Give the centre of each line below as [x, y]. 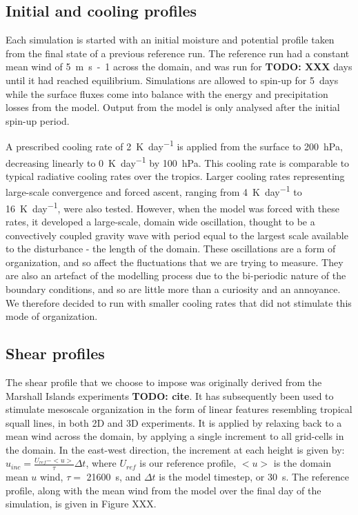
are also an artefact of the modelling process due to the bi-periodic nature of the [176, 275]
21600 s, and [114, 477]
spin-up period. [38, 120]
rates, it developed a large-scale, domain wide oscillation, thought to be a [160, 221]
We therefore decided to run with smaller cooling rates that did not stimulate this [179, 302]
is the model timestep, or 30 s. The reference [254, 477]
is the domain [302, 463]
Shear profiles [55, 353]
